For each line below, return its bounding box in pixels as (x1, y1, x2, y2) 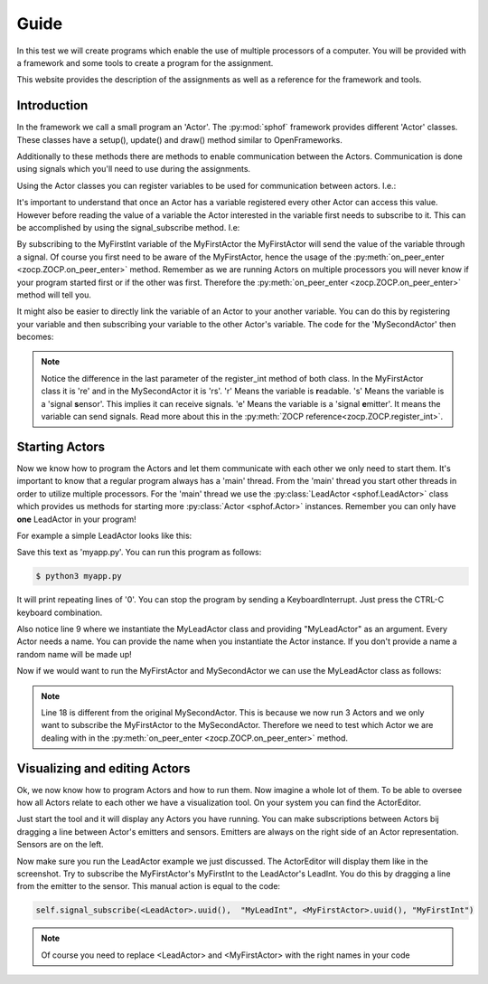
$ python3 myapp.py (35, 571, 122, 582)
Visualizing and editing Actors (16, 761, 191, 776)
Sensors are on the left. (16, 839, 104, 850)
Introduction (16, 98, 89, 113)
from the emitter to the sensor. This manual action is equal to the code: (16, 881, 280, 892)
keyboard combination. (16, 607, 103, 618)
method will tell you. (16, 289, 92, 300)
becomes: (16, 331, 54, 343)
